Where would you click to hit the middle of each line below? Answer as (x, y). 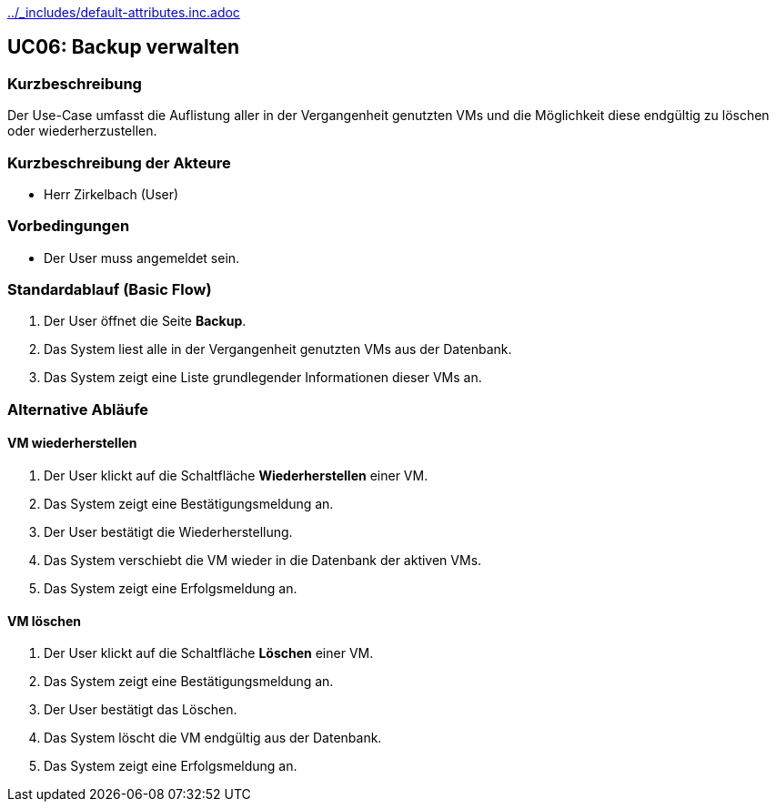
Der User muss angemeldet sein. (142, 258)
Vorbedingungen (69, 226)
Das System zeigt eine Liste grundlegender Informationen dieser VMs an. (263, 378)
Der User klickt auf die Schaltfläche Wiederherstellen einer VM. (236, 476)
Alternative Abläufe (78, 409)
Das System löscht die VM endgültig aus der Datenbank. (213, 738)
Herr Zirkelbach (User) (111, 194)
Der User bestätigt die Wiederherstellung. (168, 532)
